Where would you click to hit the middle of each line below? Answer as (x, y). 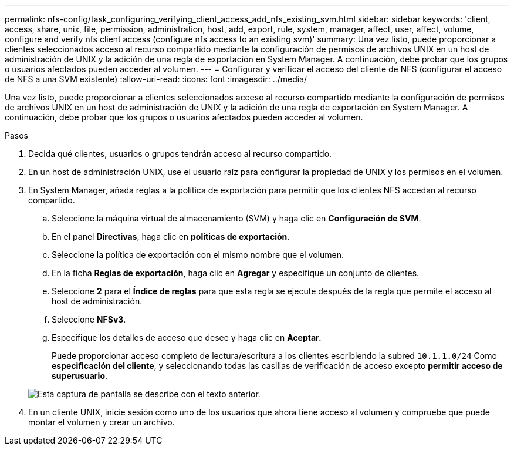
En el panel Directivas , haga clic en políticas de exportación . (171, 236)
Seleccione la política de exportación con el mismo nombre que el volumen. (198, 255)
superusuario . (80, 376)
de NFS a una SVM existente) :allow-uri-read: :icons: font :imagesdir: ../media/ (156, 79)
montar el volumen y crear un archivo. (102, 422)
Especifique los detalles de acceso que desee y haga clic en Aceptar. (187, 337)
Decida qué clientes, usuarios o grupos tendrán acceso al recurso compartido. (180, 154)
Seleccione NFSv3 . (89, 319)
